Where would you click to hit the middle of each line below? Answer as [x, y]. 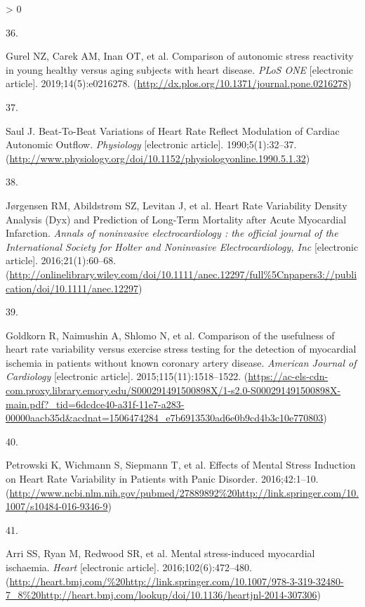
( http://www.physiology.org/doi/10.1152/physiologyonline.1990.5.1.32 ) [158, 158]
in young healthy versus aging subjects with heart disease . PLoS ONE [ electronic [180, 69]
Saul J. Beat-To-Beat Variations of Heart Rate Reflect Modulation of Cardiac [173, 130]
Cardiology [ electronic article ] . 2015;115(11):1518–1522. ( [127, 376]
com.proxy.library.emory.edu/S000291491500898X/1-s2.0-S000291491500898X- [173, 390]
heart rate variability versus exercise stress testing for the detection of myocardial [181, 349]
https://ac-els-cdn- [288, 376]
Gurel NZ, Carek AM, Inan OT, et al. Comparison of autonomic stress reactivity [180, 56]
